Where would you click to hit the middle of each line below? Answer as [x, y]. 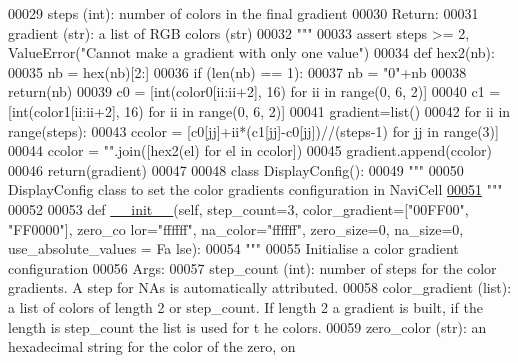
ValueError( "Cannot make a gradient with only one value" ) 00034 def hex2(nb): [251, 52]
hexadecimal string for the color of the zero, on [152, 346]
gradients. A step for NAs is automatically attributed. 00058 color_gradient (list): [260, 287]
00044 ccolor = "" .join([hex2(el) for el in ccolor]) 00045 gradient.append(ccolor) [250, 150]
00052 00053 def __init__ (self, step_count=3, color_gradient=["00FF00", [238, 208]
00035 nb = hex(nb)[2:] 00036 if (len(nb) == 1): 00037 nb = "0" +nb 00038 [237, 71]
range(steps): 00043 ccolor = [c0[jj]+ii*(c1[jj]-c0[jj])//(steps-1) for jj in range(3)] [253, 130]
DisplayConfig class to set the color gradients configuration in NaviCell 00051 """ [255, 189]
